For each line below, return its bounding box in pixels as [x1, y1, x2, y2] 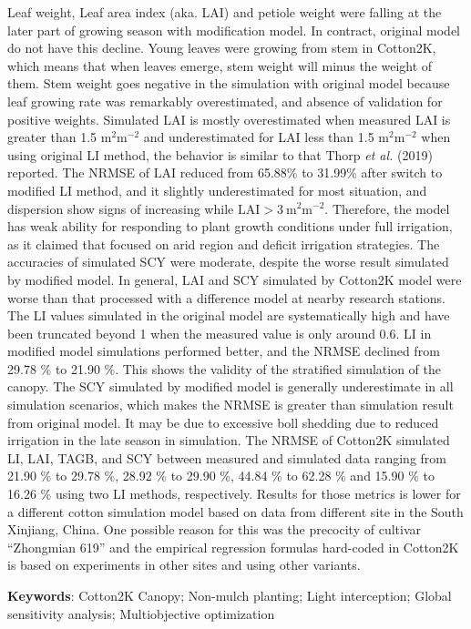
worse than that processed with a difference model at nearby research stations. [7, 288, 445, 307]
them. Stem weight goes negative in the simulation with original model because [7, 74, 450, 93]
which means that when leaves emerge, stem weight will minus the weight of [7, 56, 433, 75]
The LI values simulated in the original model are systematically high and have [7, 306, 450, 325]
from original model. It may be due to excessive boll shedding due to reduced [7, 412, 439, 431]
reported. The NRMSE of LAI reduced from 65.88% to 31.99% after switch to [7, 163, 443, 182]
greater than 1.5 [7, 127, 97, 147]
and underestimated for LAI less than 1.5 [143, 127, 374, 147]
